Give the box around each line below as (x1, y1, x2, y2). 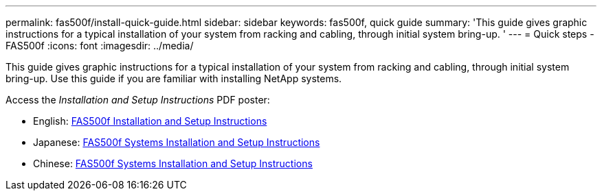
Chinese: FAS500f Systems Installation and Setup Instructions (33, 158, 313, 169)
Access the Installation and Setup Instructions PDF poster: (5, 94, 270, 106)
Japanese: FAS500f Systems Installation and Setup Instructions (33, 136, 320, 148)
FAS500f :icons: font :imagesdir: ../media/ (5, 40, 194, 51)
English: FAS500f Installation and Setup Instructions (33, 115, 267, 127)
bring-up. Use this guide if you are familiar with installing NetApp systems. (5, 73, 342, 84)
